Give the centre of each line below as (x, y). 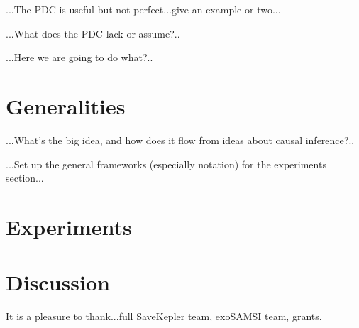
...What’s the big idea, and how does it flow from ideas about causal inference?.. (180, 140)
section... (25, 178)
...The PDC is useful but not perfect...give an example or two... (143, 9)
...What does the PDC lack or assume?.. (93, 33)
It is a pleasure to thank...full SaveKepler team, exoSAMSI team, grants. (164, 316)
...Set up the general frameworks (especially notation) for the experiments (166, 164)
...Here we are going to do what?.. (79, 57)
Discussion (58, 282)
